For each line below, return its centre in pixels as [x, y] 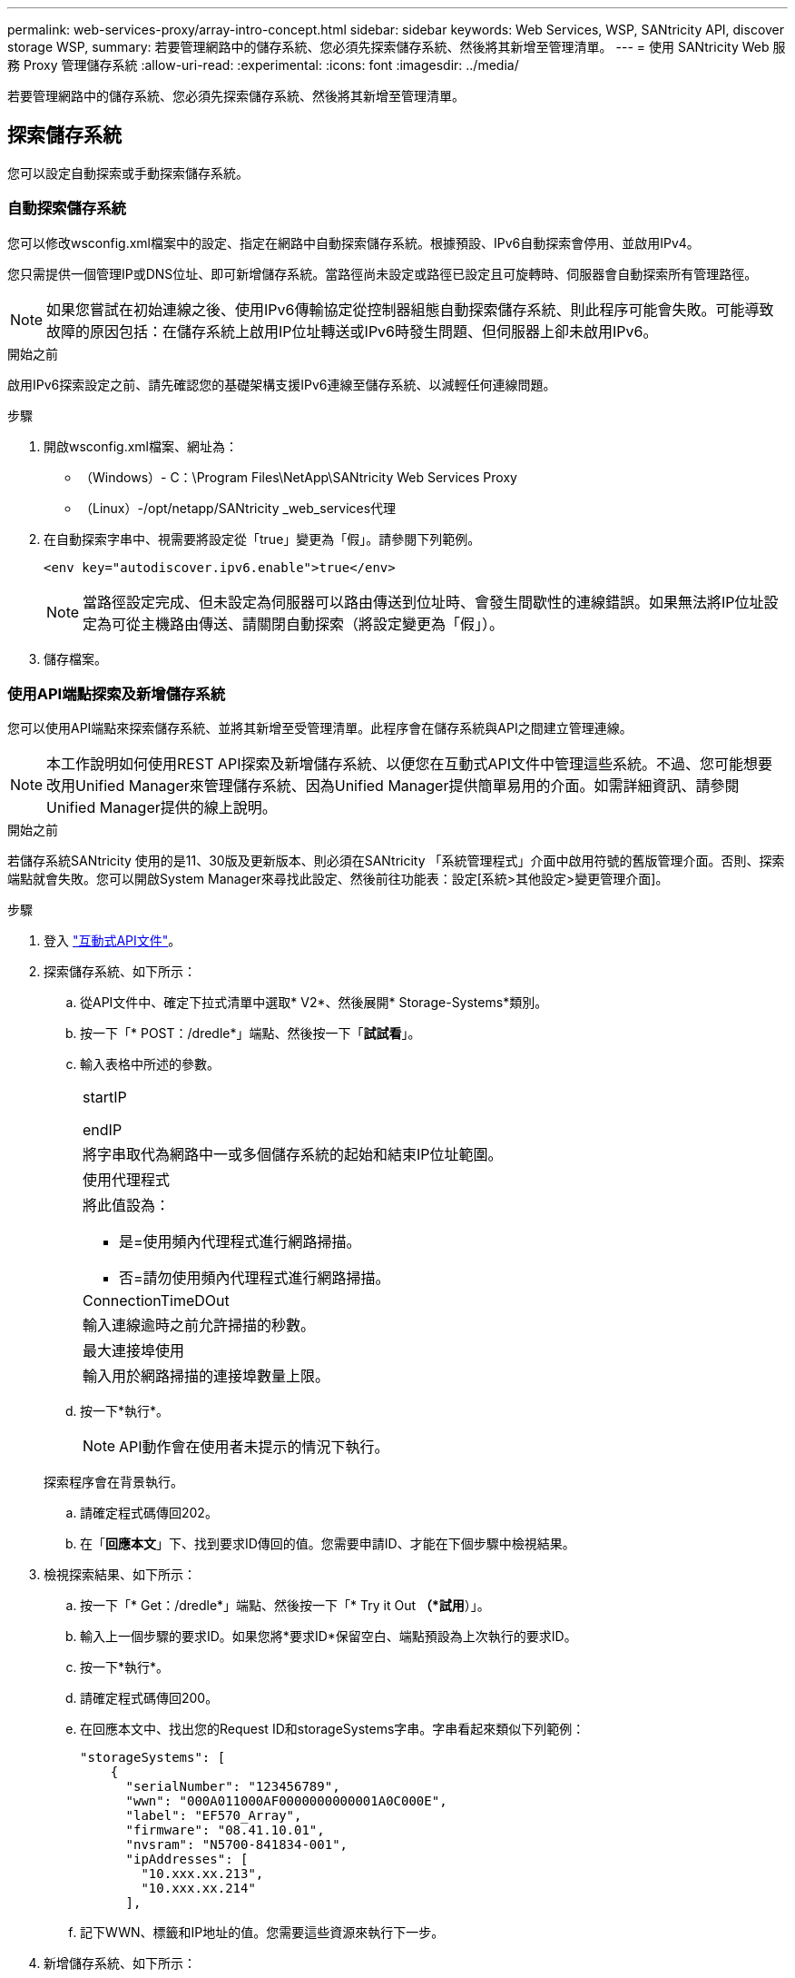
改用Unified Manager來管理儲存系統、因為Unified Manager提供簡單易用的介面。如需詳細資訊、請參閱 [393, 786]
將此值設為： [127, 1206]
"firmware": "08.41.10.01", [225, 1830]
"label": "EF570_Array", [214, 1816]
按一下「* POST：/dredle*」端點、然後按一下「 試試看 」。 [250, 1034]
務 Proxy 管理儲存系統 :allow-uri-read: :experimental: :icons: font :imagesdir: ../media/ [263, 65]
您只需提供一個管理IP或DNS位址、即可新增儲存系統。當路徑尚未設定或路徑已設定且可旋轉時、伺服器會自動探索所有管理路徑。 [383, 273]
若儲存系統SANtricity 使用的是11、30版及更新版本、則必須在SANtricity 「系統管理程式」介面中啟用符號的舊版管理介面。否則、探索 [396, 861]
